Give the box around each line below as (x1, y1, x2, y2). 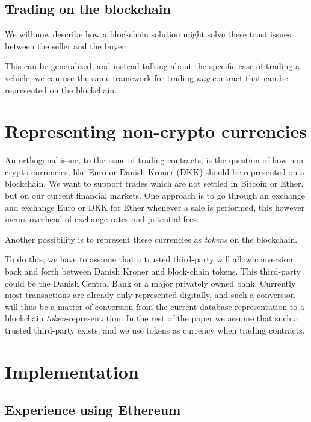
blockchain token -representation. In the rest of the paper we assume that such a (5, 312, 298, 324)
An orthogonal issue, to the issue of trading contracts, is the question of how (5, 154, 287, 166)
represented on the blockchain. (5, 83, 117, 96)
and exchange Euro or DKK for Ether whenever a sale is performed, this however (5, 200, 305, 213)
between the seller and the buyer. (5, 39, 128, 52)
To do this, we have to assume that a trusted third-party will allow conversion (5, 253, 293, 265)
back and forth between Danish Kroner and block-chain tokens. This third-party (5, 265, 301, 278)
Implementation (5, 359, 139, 383)
